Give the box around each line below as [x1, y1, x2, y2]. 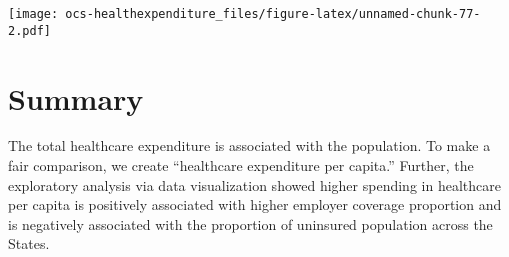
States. [8, 233, 50, 254]
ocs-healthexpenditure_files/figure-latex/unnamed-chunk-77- [65, 7, 481, 21]
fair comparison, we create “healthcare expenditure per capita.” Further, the [8, 155, 474, 176]
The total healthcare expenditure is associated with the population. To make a [8, 135, 491, 156]
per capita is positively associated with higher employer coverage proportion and [8, 194, 502, 215]
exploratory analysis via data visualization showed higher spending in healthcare [8, 174, 501, 195]
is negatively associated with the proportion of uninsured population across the [8, 213, 493, 234]
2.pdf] [8, 23, 51, 38]
